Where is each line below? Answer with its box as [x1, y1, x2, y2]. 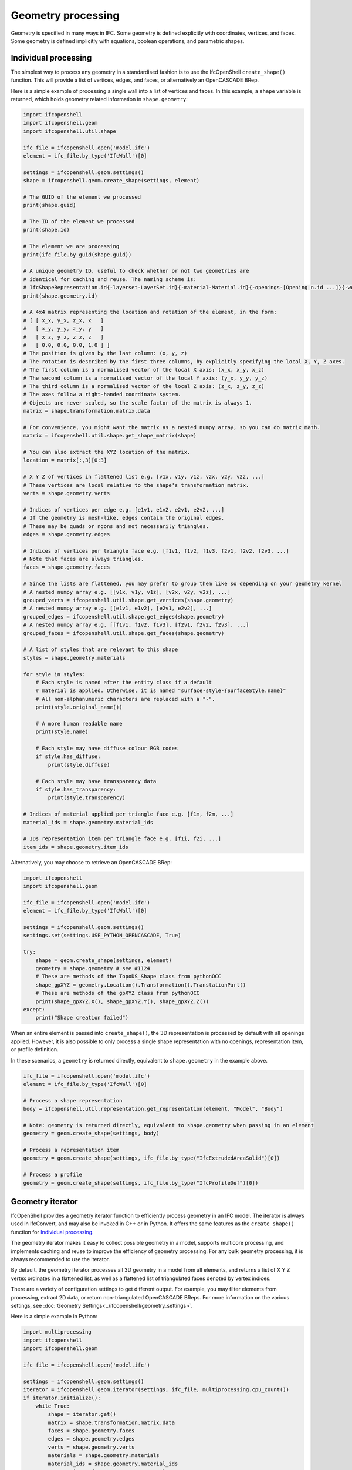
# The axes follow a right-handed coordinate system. [23, 391, 181, 398]
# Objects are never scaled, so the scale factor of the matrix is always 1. [23, 399, 252, 406]
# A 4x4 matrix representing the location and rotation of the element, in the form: [23, 309, 277, 316]
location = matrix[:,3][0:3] [23, 457, 107, 464]
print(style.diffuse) [48, 761, 110, 768]
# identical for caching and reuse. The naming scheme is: [23, 276, 197, 282]
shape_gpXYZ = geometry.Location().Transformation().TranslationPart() [35, 981, 246, 988]
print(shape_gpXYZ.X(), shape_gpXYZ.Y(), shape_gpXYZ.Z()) [35, 998, 209, 1005]
